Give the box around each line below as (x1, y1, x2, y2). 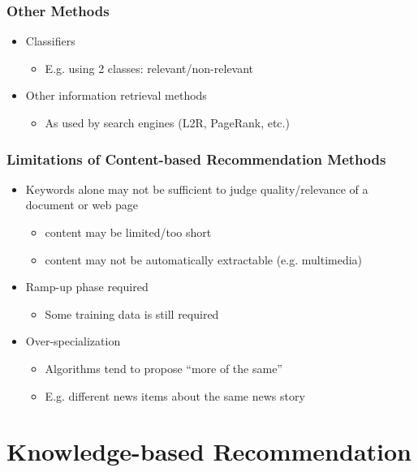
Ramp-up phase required (25, 278, 149, 295)
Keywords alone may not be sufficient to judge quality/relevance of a (25, 180, 368, 197)
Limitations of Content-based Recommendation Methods (6, 148, 386, 169)
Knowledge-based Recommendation (6, 435, 412, 468)
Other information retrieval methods (25, 87, 207, 104)
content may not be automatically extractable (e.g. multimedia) (45, 251, 363, 268)
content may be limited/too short (45, 224, 212, 240)
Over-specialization (25, 333, 121, 350)
